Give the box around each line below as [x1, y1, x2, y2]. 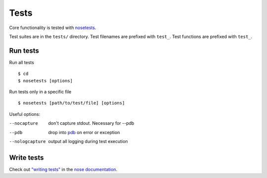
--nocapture [9, 121, 38, 126]
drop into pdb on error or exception [48, 129, 120, 135]
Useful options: [9, 111, 41, 117]
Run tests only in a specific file [9, 89, 72, 95]
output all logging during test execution [48, 138, 128, 144]
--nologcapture [9, 139, 46, 144]
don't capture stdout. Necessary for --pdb [48, 120, 134, 126]
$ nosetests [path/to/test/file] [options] [18, 100, 125, 106]
